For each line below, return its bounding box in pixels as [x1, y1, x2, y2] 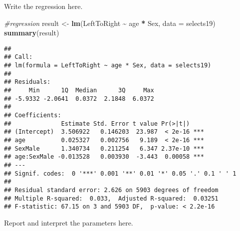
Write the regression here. [4, 1, 83, 11]
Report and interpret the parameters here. [4, 217, 133, 228]
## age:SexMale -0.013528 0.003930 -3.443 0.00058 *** [4, 153, 204, 161]
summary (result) [4, 27, 59, 38]
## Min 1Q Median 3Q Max [4, 87, 154, 94]
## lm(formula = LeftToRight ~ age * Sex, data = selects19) [4, 62, 212, 69]
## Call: [4, 53, 33, 61]
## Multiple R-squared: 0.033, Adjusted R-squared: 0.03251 [4, 195, 219, 202]
